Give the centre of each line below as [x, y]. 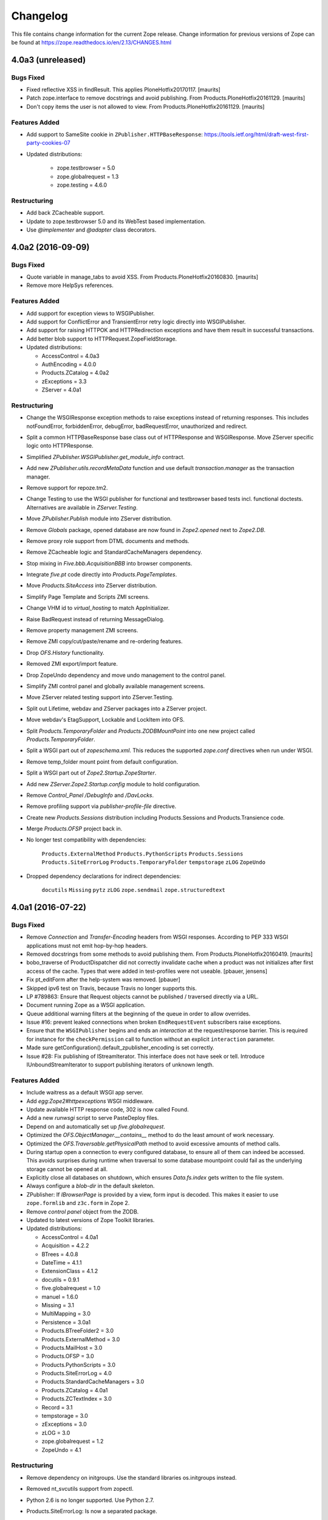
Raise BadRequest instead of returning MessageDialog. [95, 619]
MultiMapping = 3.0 [66, 1314]
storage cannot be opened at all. [67, 1169]
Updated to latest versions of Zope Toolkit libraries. [91, 1220]
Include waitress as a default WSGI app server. [85, 1093]
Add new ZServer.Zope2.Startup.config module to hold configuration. [113, 784]
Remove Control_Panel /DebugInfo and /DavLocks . [90, 795]
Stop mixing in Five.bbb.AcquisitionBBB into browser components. [109, 563]
